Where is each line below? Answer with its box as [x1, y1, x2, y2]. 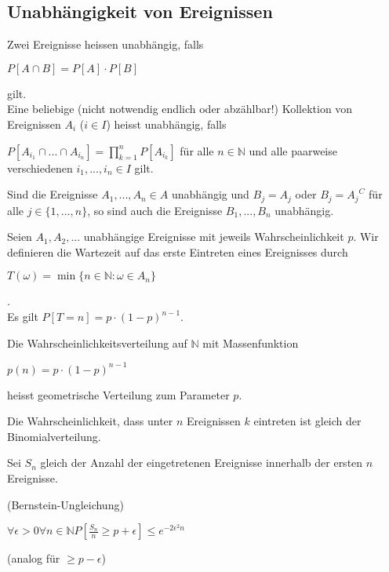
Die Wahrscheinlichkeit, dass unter [7, 413, 173, 429]
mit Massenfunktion [202, 334, 299, 351]
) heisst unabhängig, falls [106, 115, 227, 132]
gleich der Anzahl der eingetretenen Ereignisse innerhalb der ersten [40, 454, 363, 471]
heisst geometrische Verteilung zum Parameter [7, 386, 230, 403]
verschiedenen [7, 159, 73, 176]
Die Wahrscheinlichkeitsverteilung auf [7, 334, 187, 351]
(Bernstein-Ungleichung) [7, 496, 124, 512]
